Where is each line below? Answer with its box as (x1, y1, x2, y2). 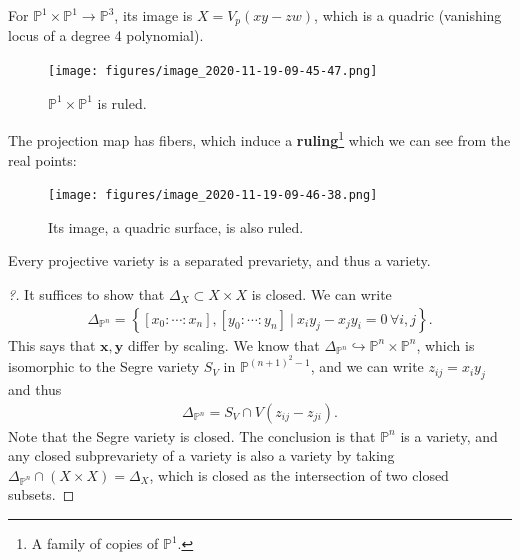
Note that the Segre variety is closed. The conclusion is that (8, 425, 376, 446)
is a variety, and (400, 425, 498, 446)
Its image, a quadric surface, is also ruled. (48, 216, 304, 237)
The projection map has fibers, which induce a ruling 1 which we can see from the (8, 127, 511, 150)
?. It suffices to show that (8, 283, 165, 304)
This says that (8, 334, 96, 355)
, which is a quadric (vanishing (314, 5, 502, 25)
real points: (8, 149, 77, 170)
